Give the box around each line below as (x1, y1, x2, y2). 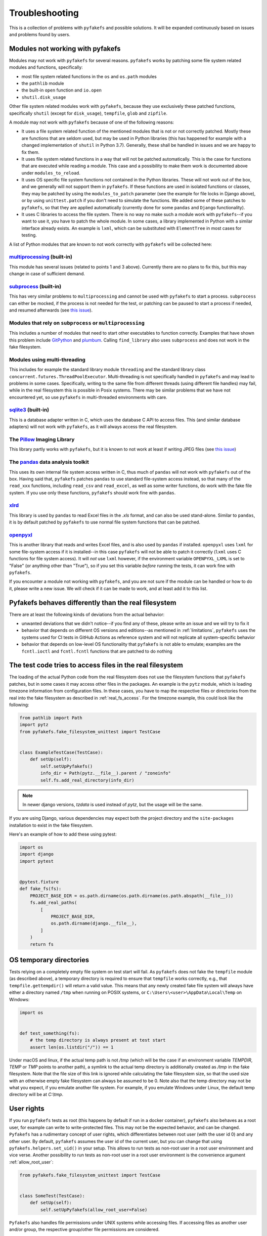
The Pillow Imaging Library (9, 436, 75, 442)
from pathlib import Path (19, 715, 83, 720)
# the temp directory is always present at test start (30, 1037, 166, 1043)
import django (19, 851, 54, 857)
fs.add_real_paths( (30, 900, 78, 906)
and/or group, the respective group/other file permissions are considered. (9, 1227, 160, 1233)
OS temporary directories (9, 956, 89, 964)
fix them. (21, 149, 40, 155)
